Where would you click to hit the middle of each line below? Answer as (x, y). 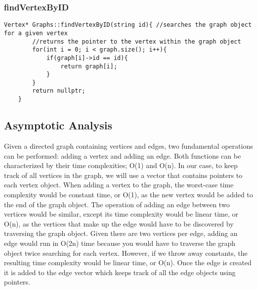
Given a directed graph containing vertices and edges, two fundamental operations (128, 145)
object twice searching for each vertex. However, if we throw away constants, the (126, 253)
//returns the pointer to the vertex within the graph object (137, 41)
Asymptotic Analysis (58, 125)
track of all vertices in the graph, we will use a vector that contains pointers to (123, 175)
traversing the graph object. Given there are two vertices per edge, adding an (121, 233)
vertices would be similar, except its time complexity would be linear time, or (121, 214)
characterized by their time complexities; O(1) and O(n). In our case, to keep (121, 165)
